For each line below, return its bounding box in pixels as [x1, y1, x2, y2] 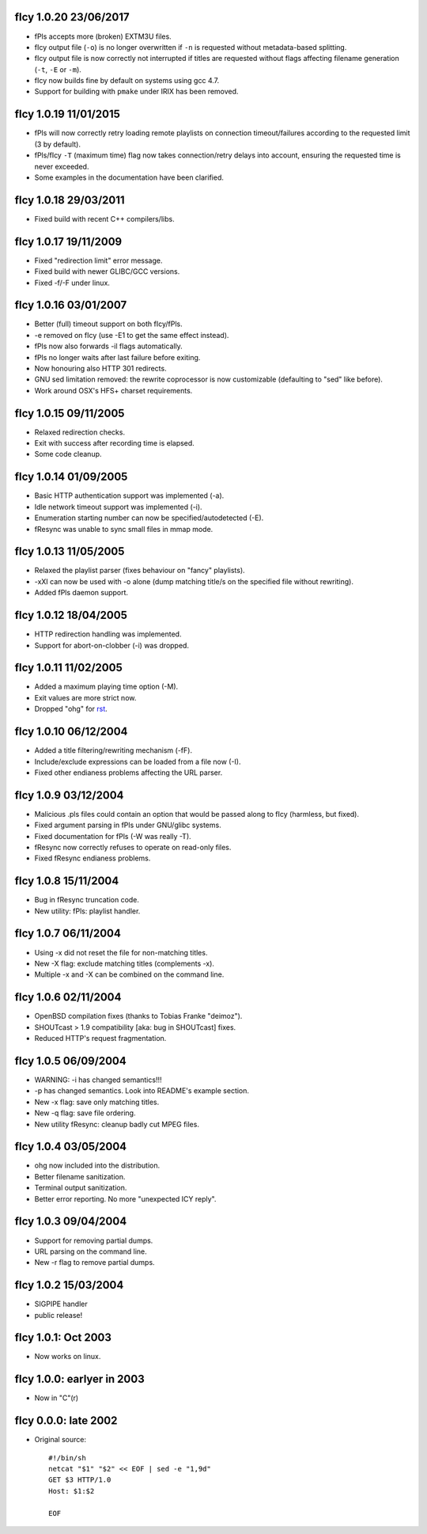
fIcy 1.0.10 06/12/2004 [14, 725, 128, 739]
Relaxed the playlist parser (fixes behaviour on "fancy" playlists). [34, 566, 245, 575]
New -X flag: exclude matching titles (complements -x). [34, 959, 215, 968]
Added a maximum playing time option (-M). [34, 682, 179, 692]
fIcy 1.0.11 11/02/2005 [14, 661, 123, 674]
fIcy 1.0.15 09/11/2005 [14, 406, 125, 420]
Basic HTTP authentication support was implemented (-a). [34, 491, 225, 500]
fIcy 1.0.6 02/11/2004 [14, 990, 122, 1004]
